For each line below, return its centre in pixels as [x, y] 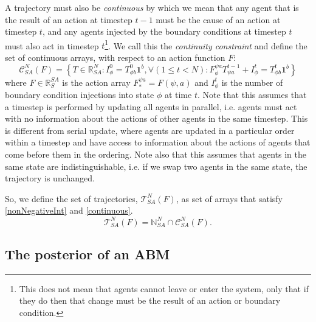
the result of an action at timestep [69, 19]
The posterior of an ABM [88, 254]
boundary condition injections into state [80, 95]
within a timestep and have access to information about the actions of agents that [158, 142]
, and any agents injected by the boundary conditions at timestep [164, 31]
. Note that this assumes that [252, 95]
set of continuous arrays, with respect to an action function [115, 58]
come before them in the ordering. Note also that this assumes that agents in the [156, 154]
